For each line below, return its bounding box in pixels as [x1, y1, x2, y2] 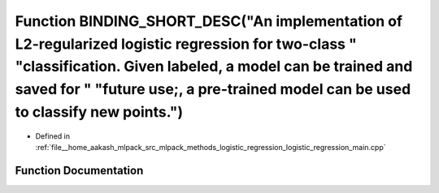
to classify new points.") [15, 102, 183, 121]
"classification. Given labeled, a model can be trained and [15, 58, 413, 76]
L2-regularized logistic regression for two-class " [15, 35, 357, 53]
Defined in [35, 131, 71, 141]
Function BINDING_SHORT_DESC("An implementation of [15, 12, 402, 30]
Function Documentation [15, 163, 144, 178]
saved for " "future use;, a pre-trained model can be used [15, 80, 411, 99]
